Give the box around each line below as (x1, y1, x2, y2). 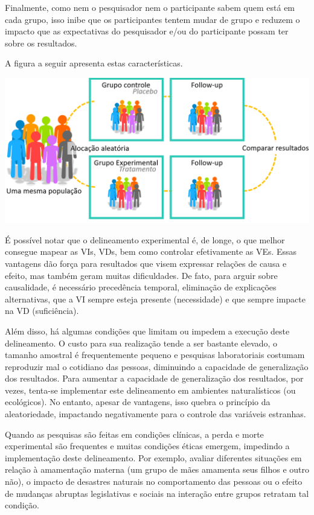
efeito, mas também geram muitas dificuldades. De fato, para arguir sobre (5, 269, 278, 281)
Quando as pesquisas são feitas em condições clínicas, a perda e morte (5, 427, 264, 440)
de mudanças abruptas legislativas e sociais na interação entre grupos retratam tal (5, 487, 309, 499)
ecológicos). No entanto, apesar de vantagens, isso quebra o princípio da (5, 395, 271, 408)
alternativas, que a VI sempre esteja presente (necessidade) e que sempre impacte (5, 292, 306, 305)
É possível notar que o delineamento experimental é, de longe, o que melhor (5, 233, 285, 246)
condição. (5, 499, 39, 511)
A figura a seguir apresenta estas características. (5, 57, 183, 69)
